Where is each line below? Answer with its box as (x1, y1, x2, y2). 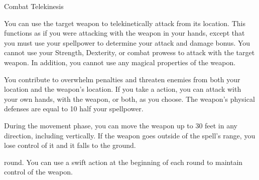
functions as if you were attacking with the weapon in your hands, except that (4, 28, 245, 38)
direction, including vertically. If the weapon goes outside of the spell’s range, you (4, 130, 255, 140)
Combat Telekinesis (4, 1, 64, 11)
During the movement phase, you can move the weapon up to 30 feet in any (4, 120, 237, 130)
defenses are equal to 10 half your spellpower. (4, 103, 144, 114)
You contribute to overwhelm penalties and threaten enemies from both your (4, 74, 240, 84)
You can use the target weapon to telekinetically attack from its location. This (4, 18, 245, 28)
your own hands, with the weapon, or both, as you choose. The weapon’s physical (4, 93, 255, 104)
